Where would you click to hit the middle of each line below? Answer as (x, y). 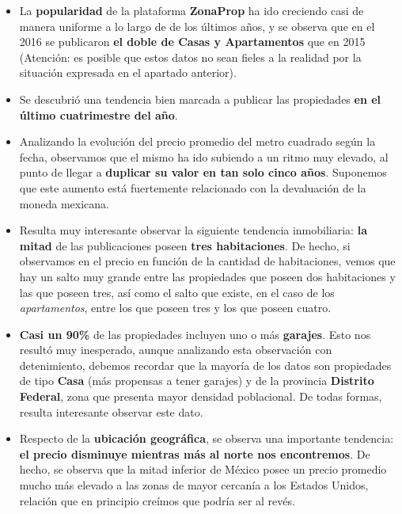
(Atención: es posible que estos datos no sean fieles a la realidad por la (190, 57)
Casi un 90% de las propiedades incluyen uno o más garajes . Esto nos (195, 334)
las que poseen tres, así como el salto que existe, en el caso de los (177, 292)
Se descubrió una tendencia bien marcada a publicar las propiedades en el (200, 99)
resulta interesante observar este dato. (111, 411)
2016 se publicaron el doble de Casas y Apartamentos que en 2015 (192, 42)
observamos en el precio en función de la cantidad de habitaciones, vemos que (207, 261)
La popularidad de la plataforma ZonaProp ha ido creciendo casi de (192, 10)
